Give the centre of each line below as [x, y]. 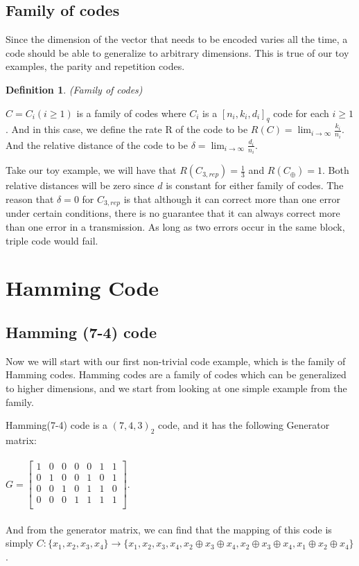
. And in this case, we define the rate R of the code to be [127, 129]
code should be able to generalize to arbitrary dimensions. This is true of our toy [177, 52]
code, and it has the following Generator [244, 425]
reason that [30, 198]
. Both [336, 170]
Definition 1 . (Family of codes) [74, 89]
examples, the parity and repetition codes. [95, 66]
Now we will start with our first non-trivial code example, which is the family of [176, 361]
